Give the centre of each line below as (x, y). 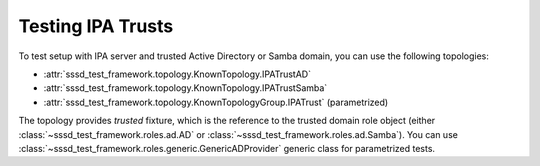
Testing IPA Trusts (96, 26)
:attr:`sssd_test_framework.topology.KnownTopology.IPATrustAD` (177, 74)
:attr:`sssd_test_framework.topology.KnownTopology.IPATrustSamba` (185, 88)
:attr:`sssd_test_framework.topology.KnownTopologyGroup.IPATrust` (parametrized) (216, 102)
